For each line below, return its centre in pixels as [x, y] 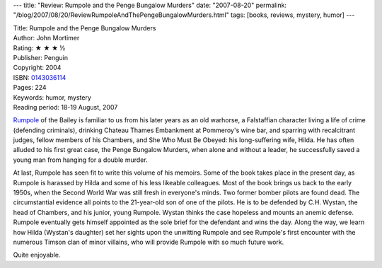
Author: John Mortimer [46, 38]
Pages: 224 [30, 88]
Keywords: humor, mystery [52, 97]
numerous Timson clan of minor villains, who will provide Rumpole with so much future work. [149, 242]
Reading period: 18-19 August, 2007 [65, 107]
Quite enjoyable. [37, 255]
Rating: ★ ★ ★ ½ [39, 48]
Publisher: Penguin [41, 57]
